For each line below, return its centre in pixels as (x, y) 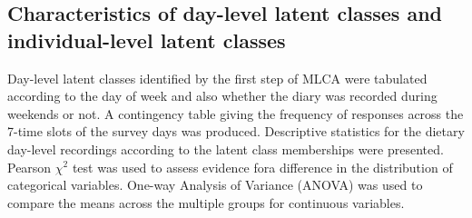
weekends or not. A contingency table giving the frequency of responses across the (236, 113)
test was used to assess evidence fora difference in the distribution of (262, 167)
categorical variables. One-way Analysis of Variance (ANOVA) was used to (215, 185)
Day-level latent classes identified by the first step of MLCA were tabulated (217, 78)
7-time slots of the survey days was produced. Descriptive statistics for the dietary (236, 131)
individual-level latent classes (147, 40)
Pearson (29, 167)
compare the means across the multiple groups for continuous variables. (206, 202)
